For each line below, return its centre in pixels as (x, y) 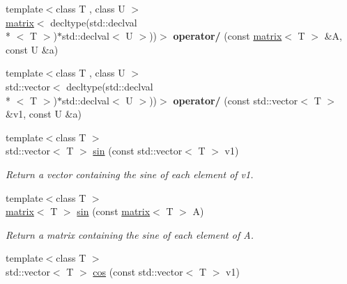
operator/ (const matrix (228, 36)
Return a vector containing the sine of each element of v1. (130, 174)
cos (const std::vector (138, 271)
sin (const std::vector (138, 151)
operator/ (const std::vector (236, 100)
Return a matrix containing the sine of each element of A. (130, 234)
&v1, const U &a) (44, 114)
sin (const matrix (114, 211)
